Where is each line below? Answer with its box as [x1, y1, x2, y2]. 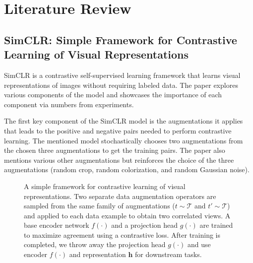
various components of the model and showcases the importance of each [4, 89, 222, 100]
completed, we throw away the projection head [24, 239, 166, 250]
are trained [199, 220, 233, 230]
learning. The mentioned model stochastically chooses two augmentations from [4, 135, 243, 145]
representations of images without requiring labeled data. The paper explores [4, 79, 238, 90]
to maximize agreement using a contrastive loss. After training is [24, 229, 221, 240]
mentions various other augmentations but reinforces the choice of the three [4, 154, 234, 165]
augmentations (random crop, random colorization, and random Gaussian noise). [4, 164, 250, 175]
